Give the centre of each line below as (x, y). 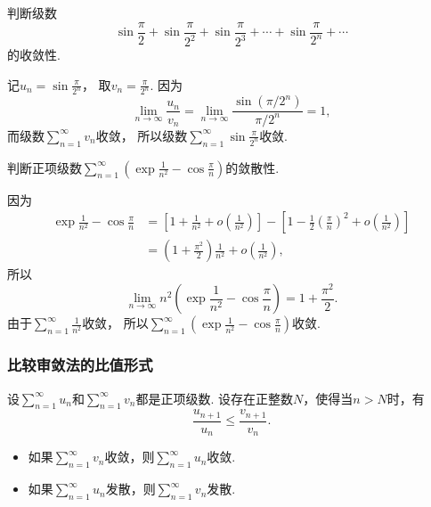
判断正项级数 (45, 167)
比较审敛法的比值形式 (80, 365)
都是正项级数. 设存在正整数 (215, 398)
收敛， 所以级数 (142, 135)
